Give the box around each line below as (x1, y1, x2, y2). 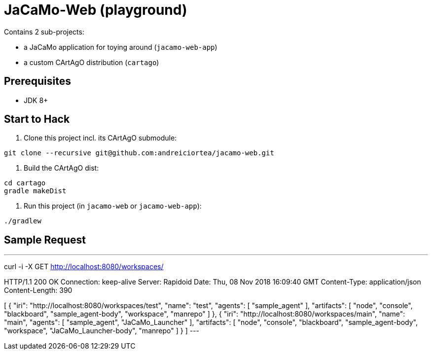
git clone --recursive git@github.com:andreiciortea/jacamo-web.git (4, 149, 274, 157)
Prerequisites (4, 75, 71, 88)
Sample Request (4, 233, 86, 246)
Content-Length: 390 (4, 286, 72, 295)
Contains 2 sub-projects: (4, 27, 84, 36)
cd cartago (4, 179, 46, 187)
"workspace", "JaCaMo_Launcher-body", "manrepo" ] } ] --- (4, 326, 199, 335)
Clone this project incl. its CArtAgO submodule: (24, 134, 177, 142)
